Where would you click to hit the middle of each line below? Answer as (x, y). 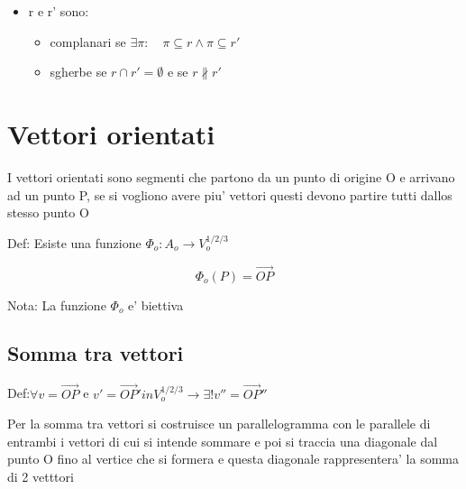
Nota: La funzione (57, 304)
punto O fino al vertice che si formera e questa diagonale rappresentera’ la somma (233, 459)
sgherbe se (78, 72)
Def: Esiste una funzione (74, 242)
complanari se (88, 41)
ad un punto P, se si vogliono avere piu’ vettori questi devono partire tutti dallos (230, 194)
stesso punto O (48, 212)
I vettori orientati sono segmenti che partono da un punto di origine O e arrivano (231, 176)
